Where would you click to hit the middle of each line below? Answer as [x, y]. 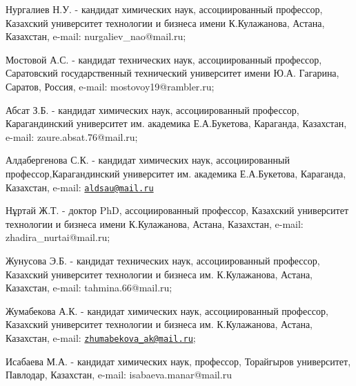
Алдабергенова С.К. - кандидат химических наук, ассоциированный [148, 160]
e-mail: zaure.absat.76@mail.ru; [72, 136]
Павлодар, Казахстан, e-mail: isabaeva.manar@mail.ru [119, 375]
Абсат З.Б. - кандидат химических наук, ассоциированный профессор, [152, 109]
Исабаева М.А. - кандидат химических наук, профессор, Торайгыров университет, [178, 361]
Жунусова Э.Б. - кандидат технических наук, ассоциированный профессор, [163, 260]
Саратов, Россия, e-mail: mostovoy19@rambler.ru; [110, 86]
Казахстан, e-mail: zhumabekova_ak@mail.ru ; [101, 337]
